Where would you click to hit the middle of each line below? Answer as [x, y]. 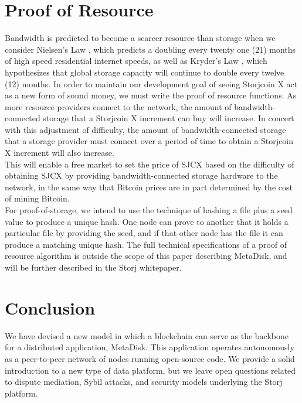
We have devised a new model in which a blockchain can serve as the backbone [147, 335]
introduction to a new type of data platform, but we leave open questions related [150, 370]
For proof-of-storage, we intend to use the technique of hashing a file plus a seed [149, 210]
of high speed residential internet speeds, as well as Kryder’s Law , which [136, 61]
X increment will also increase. [60, 153]
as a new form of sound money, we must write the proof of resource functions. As [151, 95]
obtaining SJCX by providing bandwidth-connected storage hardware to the [141, 175]
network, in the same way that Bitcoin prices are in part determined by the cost [149, 187]
